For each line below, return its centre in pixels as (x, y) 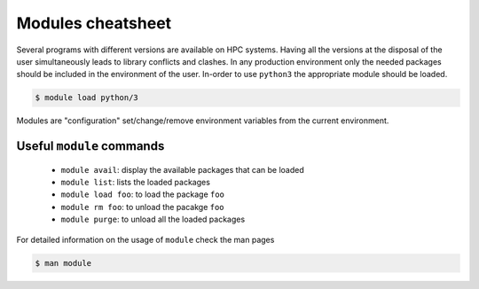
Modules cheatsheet (94, 23)
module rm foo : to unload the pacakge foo (143, 207)
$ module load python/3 (87, 98)
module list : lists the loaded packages (135, 183)
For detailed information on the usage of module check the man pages (145, 239)
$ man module (63, 263)
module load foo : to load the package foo (143, 194)
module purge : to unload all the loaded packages (153, 219)
